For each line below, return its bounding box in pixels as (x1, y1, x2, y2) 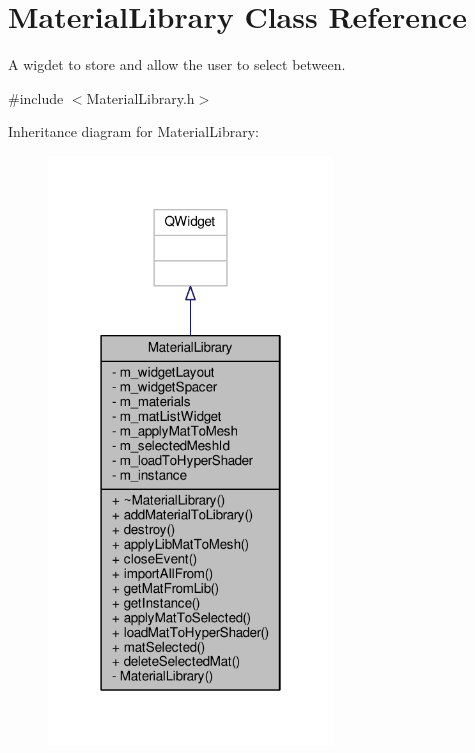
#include (8, 87, 64, 108)
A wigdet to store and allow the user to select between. (8, 54, 346, 75)
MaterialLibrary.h (86, 87, 195, 108)
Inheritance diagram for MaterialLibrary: (8, 121, 259, 142)
